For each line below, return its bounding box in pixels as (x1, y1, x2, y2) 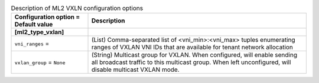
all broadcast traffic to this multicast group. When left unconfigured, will (92, 58, 291, 67)
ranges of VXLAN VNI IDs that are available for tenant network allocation (92, 43, 294, 51)
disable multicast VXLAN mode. (92, 65, 180, 74)
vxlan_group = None (14, 58, 66, 67)
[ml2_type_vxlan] (14, 28, 64, 36)
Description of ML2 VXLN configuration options (11, 4, 144, 12)
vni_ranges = (14, 39, 50, 48)
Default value (14, 21, 53, 29)
